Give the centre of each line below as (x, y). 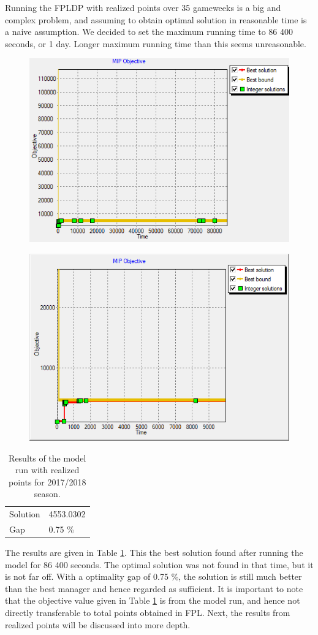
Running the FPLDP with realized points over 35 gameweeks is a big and (143, 7)
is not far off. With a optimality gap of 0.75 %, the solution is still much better (153, 576)
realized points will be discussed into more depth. (98, 624)
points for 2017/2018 (47, 481)
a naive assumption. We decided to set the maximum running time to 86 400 (149, 32)
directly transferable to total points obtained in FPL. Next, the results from (148, 613)
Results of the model (47, 458)
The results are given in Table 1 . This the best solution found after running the (154, 553)
